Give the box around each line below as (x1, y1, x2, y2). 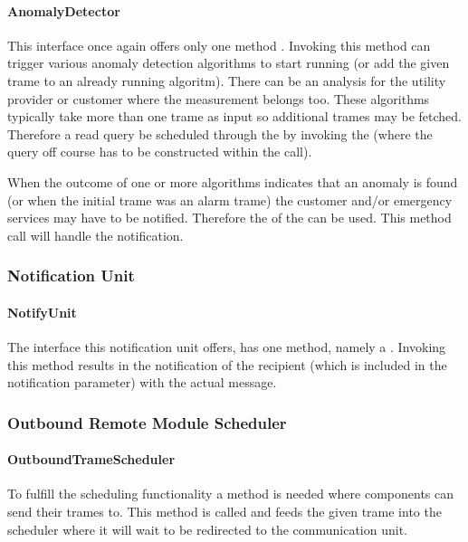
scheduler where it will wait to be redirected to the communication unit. (7, 519, 407, 538)
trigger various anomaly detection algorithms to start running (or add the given (7, 53, 450, 72)
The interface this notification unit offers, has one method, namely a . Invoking (7, 337, 446, 356)
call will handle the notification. (7, 225, 184, 244)
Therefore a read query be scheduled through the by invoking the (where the (7, 124, 433, 143)
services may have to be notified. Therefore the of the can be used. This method (7, 208, 452, 227)
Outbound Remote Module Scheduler (7, 411, 287, 433)
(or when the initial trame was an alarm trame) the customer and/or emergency (7, 190, 453, 209)
